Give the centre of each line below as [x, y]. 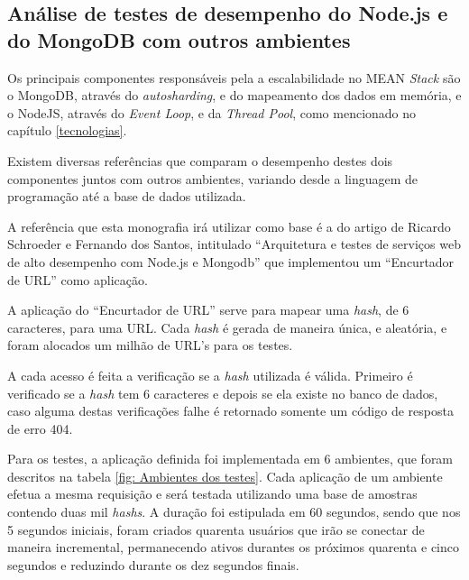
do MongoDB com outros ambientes [179, 39]
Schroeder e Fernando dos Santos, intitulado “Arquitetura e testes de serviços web [234, 244]
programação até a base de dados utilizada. [127, 196]
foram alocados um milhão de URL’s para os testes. [150, 345]
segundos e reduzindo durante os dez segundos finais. [153, 564]
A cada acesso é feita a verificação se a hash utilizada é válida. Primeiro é [210, 375]
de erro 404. [40, 428]
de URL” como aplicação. [78, 279]
